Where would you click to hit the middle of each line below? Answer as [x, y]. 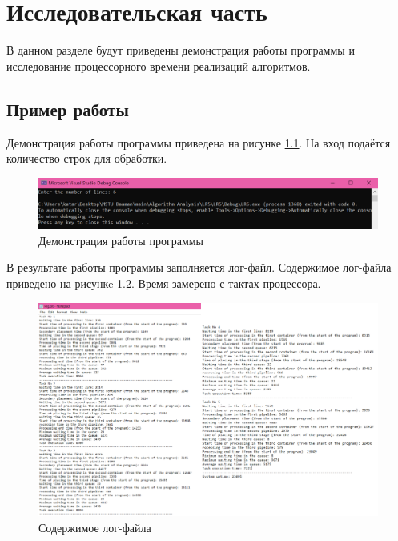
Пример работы [68, 109]
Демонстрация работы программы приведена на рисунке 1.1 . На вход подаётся [199, 142]
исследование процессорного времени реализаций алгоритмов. [159, 65]
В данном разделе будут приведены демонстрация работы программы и [181, 50]
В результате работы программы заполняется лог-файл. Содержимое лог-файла [199, 267]
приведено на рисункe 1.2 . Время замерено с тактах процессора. [164, 283]
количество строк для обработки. [87, 158]
